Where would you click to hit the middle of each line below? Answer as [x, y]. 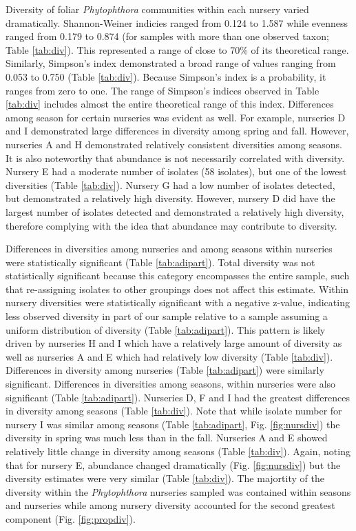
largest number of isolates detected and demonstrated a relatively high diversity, [175, 211]
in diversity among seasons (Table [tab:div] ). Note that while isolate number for [174, 411]
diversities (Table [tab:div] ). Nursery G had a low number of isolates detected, [170, 184]
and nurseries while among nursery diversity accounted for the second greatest [170, 505]
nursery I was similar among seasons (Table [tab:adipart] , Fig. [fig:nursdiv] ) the [173, 424]
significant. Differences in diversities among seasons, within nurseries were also [171, 384]
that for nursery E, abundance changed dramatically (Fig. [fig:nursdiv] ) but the [173, 464]
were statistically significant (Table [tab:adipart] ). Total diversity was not [160, 262]
